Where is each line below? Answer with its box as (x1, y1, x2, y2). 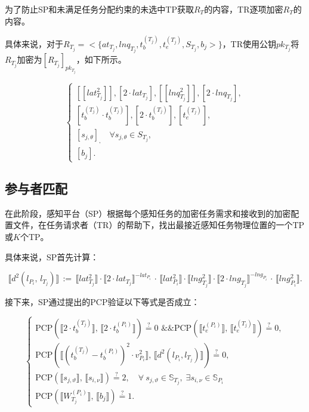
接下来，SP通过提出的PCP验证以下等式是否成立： (5, 295, 200, 308)
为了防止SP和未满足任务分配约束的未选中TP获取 (5, 3, 194, 15)
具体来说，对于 (5, 38, 63, 50)
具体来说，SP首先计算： (5, 250, 99, 263)
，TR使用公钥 (222, 38, 277, 50)
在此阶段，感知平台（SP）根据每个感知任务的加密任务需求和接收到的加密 (5, 207, 291, 219)
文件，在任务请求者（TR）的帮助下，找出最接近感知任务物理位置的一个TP (13, 219, 305, 231)
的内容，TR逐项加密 (204, 3, 283, 15)
